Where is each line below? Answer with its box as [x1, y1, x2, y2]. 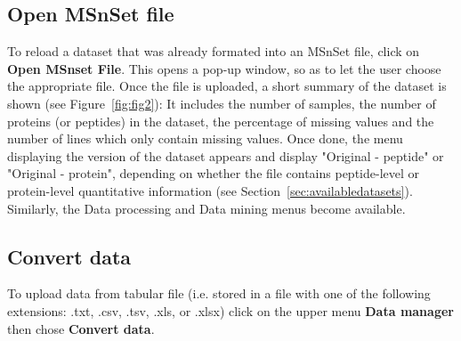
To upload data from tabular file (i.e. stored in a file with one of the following [7, 284, 431, 303]
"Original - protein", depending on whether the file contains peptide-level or [7, 164, 420, 183]
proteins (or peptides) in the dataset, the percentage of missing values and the [7, 111, 434, 130]
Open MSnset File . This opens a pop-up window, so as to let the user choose [7, 59, 441, 77]
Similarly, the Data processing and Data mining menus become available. [7, 199, 406, 217]
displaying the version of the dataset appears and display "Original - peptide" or [7, 146, 444, 165]
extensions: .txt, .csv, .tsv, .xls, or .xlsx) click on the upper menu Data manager [7, 301, 454, 320]
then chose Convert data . [7, 319, 155, 337]
